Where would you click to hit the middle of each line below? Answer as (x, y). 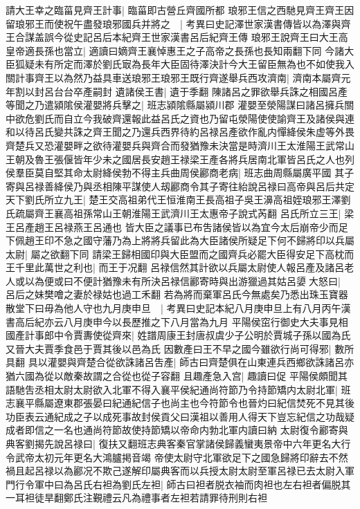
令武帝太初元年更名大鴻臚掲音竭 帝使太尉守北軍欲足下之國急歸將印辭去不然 (177, 457)
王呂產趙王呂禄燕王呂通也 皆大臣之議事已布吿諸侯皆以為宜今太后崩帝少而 (172, 226)
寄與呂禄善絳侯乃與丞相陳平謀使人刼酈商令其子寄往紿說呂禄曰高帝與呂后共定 (180, 186)
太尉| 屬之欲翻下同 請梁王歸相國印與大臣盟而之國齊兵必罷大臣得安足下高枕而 (180, 253)
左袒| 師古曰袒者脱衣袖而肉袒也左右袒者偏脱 (241, 484)
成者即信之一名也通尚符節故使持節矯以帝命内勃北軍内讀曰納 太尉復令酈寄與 (177, 430)
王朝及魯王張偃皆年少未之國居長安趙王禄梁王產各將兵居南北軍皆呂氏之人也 (175, 159)
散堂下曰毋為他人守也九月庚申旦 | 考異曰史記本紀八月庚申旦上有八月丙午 (173, 308)
